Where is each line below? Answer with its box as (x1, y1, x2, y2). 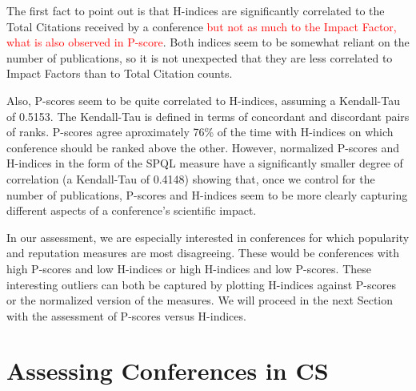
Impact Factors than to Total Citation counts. (6, 65, 233, 82)
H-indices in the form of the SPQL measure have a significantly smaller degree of (6, 155, 403, 171)
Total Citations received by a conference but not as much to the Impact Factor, (6, 18, 397, 34)
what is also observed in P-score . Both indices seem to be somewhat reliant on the (6, 34, 410, 50)
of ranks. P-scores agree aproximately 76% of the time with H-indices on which (6, 123, 394, 140)
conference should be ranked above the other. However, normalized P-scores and (6, 139, 400, 155)
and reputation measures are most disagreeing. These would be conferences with (6, 244, 400, 261)
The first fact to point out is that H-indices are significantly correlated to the (6, 2, 385, 18)
